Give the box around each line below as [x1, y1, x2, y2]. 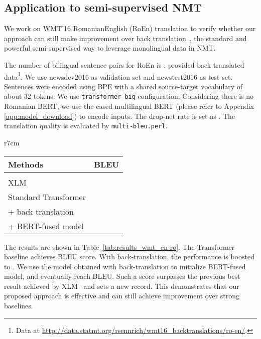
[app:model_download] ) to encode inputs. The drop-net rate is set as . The [4, 110, 235, 121]
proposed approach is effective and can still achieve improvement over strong [4, 290, 240, 301]
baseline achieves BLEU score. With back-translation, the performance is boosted [4, 251, 254, 262]
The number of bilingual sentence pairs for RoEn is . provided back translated [4, 59, 244, 70]
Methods [8, 158, 44, 170]
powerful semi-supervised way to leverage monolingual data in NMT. [4, 43, 216, 53]
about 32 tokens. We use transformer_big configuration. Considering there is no [4, 91, 254, 101]
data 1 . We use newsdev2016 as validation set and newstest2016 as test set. [4, 70, 233, 82]
